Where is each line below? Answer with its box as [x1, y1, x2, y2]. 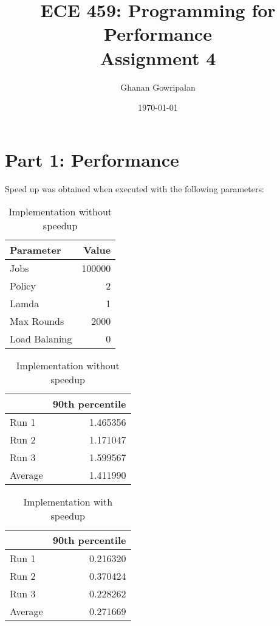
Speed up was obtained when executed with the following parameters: [5, 182, 264, 195]
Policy [10, 279, 36, 293]
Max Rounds [10, 314, 64, 329]
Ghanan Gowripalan [120, 80, 196, 93]
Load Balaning [10, 332, 72, 346]
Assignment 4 [100, 45, 216, 70]
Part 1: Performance [5, 147, 179, 172]
